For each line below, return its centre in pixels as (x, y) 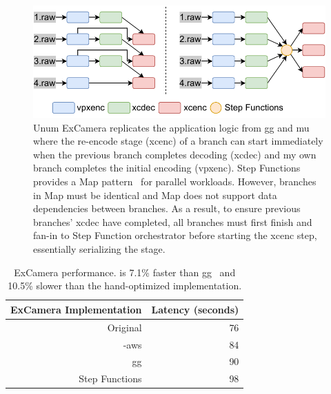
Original (124, 327)
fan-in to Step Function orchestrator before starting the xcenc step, (175, 235)
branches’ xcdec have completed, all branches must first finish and (173, 221)
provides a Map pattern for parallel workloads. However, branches (175, 182)
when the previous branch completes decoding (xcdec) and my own (175, 154)
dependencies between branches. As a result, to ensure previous (167, 208)
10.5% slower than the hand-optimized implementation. (125, 286)
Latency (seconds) (195, 309)
